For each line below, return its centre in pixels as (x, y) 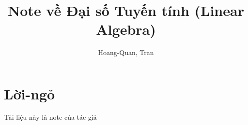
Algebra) (126, 29)
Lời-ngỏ (30, 93)
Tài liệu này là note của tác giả (50, 117)
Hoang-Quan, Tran (126, 52)
